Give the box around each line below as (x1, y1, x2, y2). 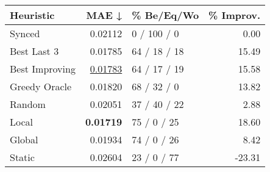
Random (10, 97, 46, 111)
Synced (10, 26, 40, 40)
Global (10, 132, 38, 146)
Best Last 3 (10, 44, 59, 58)
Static (10, 150, 35, 164)
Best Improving (10, 62, 76, 76)
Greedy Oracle (10, 79, 72, 93)
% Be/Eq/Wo (132, 8, 199, 22)
